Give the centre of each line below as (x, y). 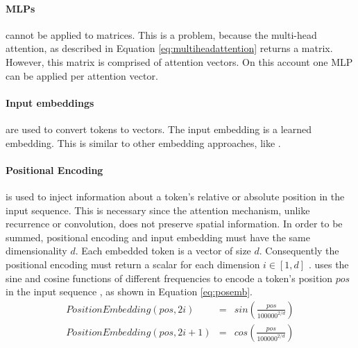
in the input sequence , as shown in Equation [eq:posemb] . (129, 292)
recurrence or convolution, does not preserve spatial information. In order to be (174, 224)
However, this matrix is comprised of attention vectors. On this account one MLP (179, 61)
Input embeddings (50, 102)
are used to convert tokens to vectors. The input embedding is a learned (159, 129)
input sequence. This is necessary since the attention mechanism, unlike (158, 210)
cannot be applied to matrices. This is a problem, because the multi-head (161, 34)
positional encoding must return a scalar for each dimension (133, 264)
